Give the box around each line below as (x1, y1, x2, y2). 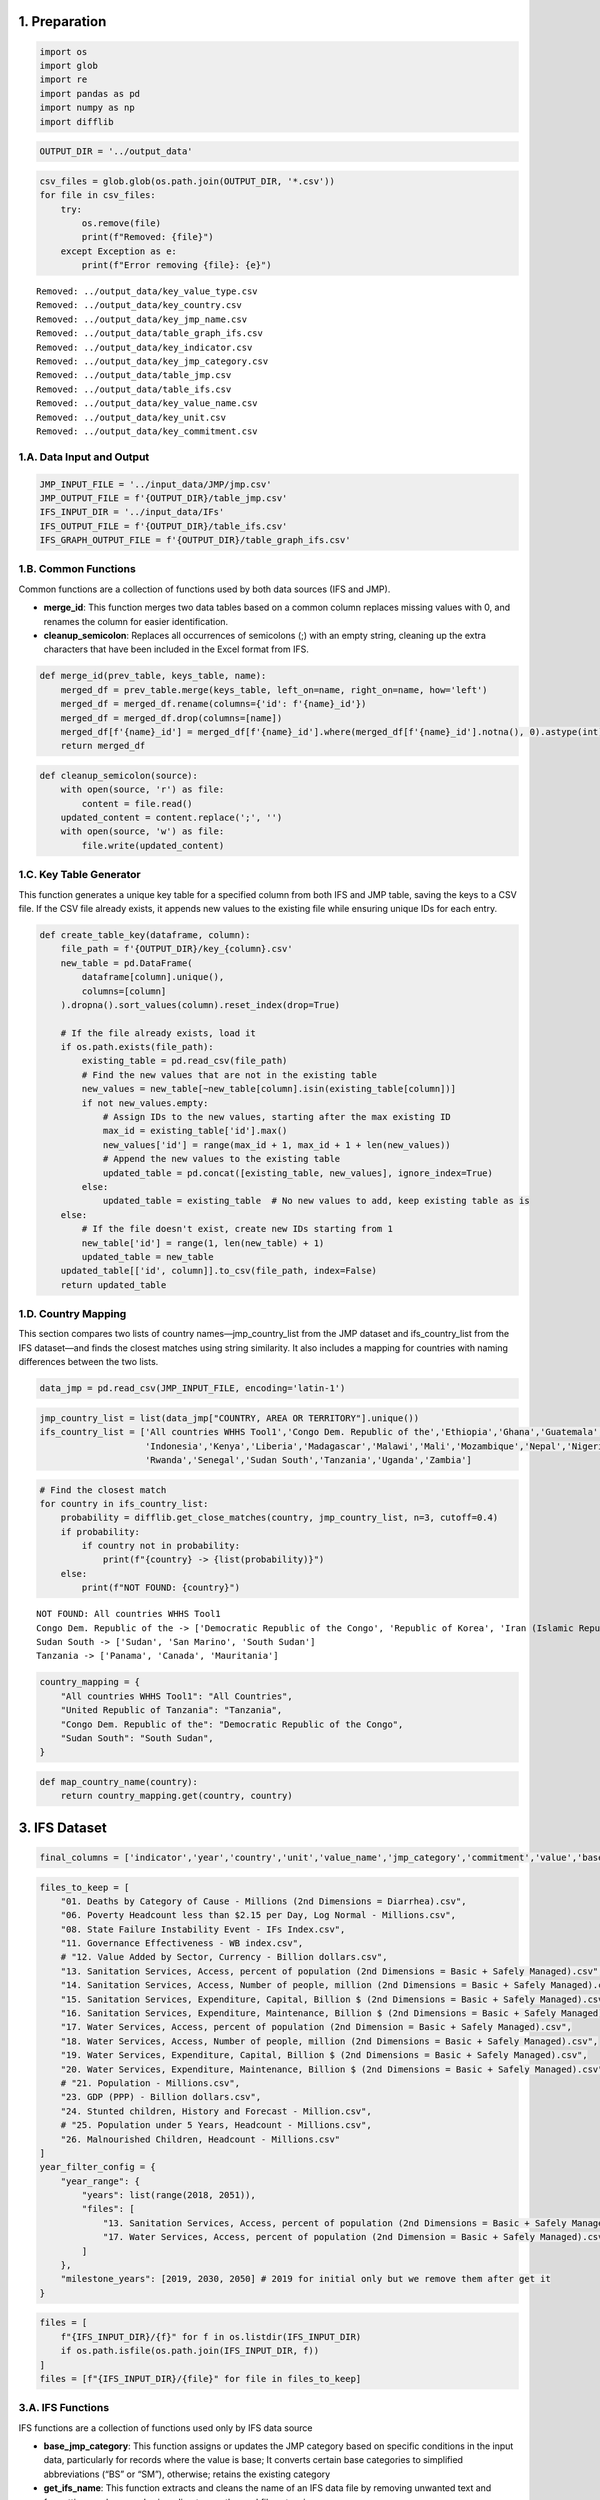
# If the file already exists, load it (60, 1027, 257, 1039)
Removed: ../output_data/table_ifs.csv (36, 383, 232, 395)
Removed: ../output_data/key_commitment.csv (36, 425, 259, 437)
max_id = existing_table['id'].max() (102, 1125, 288, 1137)
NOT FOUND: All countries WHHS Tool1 (36, 1608, 222, 1620)
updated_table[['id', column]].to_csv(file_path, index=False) (60, 1265, 378, 1277)
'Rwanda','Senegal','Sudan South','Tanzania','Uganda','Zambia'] (145, 1454, 472, 1465)
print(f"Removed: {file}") (81, 231, 214, 243)
